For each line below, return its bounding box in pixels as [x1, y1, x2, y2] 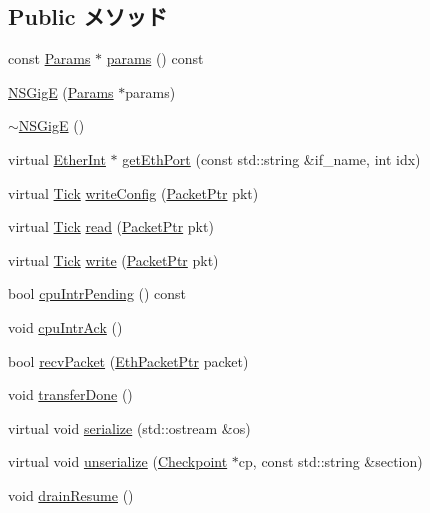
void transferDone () [8, 384, 133, 405]
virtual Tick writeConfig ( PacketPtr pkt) [8, 182, 259, 203]
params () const [106, 48, 204, 69]
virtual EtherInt [8, 148, 106, 169]
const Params [8, 48, 91, 69]
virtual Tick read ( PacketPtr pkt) [8, 216, 214, 237]
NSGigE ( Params [8, 81, 114, 102]
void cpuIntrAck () [8, 316, 123, 337]
